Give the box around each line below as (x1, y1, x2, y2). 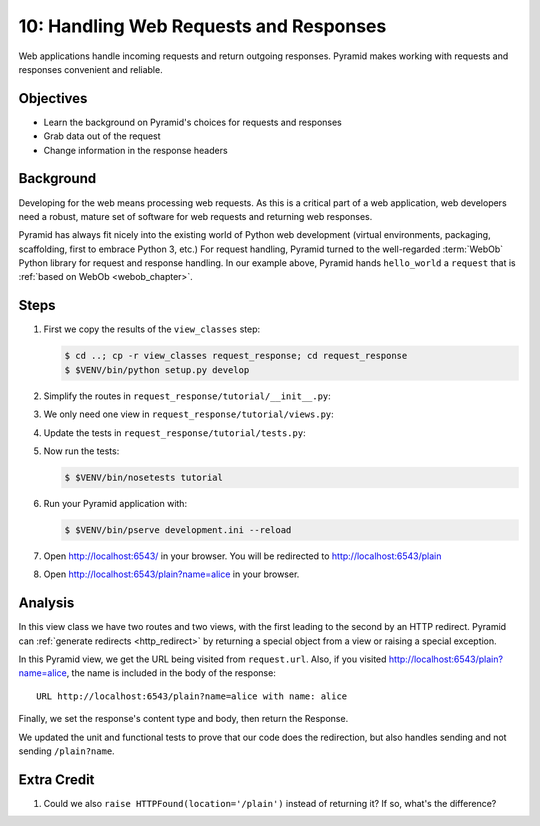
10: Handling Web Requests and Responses (18, 15, 387, 37)
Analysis (18, 595, 75, 612)
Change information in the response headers (43, 144, 229, 156)
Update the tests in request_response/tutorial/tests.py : (43, 426, 306, 439)
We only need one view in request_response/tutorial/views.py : (43, 408, 334, 420)
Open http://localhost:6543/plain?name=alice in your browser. (43, 568, 300, 580)
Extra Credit (18, 771, 95, 788)
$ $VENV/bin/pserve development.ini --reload (64, 524, 292, 535)
